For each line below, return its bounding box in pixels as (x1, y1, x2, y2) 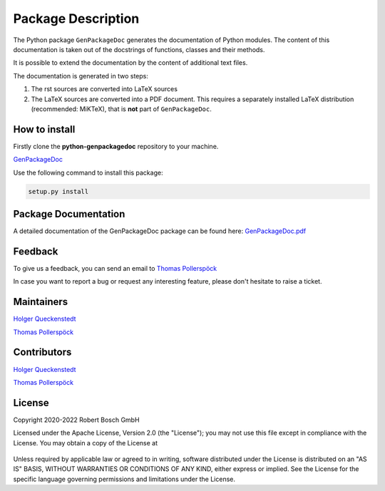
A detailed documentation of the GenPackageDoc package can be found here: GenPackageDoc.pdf (13, 227, 307, 235)
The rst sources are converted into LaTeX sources (31, 85, 178, 93)
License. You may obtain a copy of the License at (13, 438, 158, 447)
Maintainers (13, 296, 68, 308)
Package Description (13, 11, 140, 26)
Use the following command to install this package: (13, 168, 163, 177)
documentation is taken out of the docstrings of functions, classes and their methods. (13, 45, 265, 53)
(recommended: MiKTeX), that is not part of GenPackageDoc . (31, 104, 212, 113)
